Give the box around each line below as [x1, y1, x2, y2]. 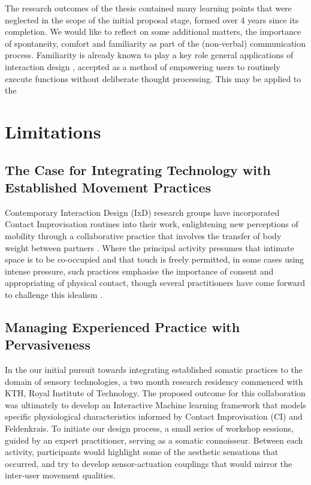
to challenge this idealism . [5, 288, 103, 300]
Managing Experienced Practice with [5, 317, 240, 336]
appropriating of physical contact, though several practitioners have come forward [5, 276, 306, 289]
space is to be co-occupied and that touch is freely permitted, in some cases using [5, 253, 304, 266]
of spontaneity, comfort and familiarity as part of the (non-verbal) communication [5, 37, 306, 49]
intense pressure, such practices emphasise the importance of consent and [5, 264, 274, 277]
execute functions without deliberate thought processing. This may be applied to [5, 72, 301, 85]
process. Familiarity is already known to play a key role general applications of [5, 49, 294, 61]
